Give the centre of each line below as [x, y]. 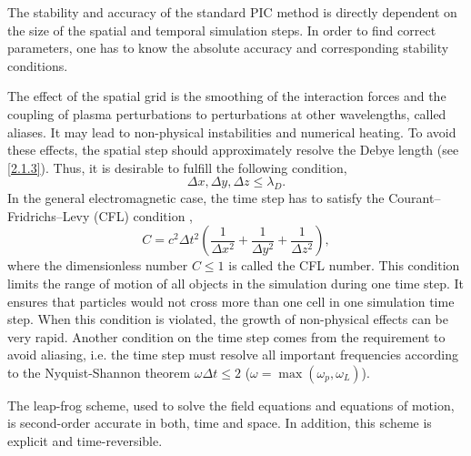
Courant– [415, 198]
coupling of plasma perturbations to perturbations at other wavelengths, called [227, 113]
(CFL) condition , [143, 215]
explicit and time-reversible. [85, 441]
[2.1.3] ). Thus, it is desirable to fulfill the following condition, [177, 167]
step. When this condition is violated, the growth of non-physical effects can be [228, 319]
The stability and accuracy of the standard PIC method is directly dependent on [232, 12]
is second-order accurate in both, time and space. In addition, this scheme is [220, 423]
